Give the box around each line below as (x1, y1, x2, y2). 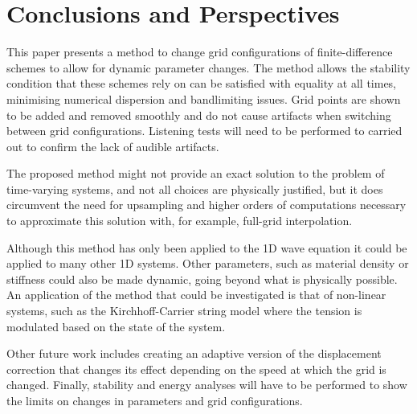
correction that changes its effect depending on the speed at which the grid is (6, 360, 386, 377)
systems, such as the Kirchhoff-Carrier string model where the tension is (6, 302, 362, 319)
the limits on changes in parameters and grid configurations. (6, 392, 303, 408)
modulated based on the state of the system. (6, 318, 226, 334)
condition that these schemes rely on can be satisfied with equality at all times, (6, 75, 397, 92)
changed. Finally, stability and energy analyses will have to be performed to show (6, 376, 407, 393)
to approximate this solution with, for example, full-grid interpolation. (6, 212, 353, 229)
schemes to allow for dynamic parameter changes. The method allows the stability (6, 59, 411, 76)
